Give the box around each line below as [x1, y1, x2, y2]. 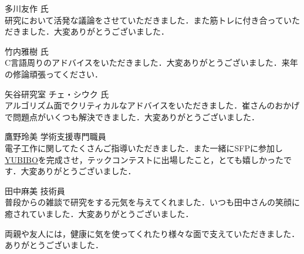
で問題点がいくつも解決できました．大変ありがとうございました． [5, 110, 259, 123]
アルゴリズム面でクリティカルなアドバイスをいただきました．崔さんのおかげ [5, 99, 300, 111]
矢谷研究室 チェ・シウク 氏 [5, 87, 109, 100]
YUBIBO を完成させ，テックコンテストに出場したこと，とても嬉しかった [5, 153, 284, 165]
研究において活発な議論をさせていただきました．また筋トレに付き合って [5, 13, 283, 26]
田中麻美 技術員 [5, 184, 65, 197]
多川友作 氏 [5, 2, 49, 14]
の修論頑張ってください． [5, 67, 103, 80]
